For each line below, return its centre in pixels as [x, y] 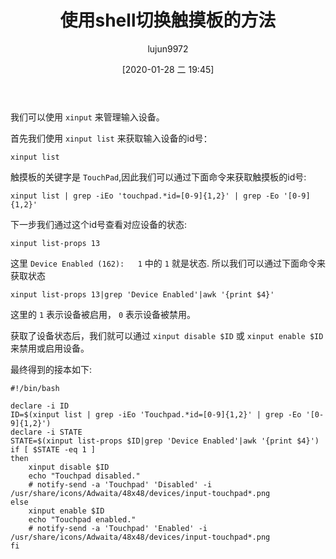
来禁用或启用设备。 [50, 348]
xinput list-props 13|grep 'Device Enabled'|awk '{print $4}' [142, 294]
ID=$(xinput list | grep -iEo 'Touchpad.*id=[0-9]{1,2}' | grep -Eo [156, 414]
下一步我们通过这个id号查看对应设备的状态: [98, 224]
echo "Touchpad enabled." [82, 519]
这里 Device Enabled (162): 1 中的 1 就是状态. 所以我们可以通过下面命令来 [168, 263]
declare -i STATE [46, 432]
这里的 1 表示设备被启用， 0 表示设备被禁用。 [103, 314]
